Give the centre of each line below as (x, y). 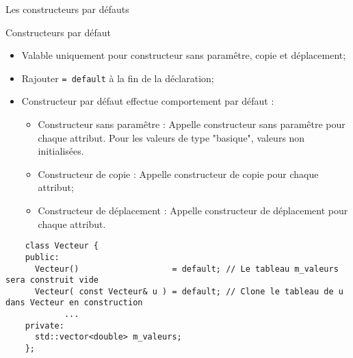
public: (42, 257)
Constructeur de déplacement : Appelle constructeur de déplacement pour (193, 210)
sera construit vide (52, 280)
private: (44, 325)
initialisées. (61, 151)
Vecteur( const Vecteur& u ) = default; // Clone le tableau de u (189, 291)
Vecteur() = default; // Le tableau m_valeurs (186, 269)
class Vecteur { (62, 246)
